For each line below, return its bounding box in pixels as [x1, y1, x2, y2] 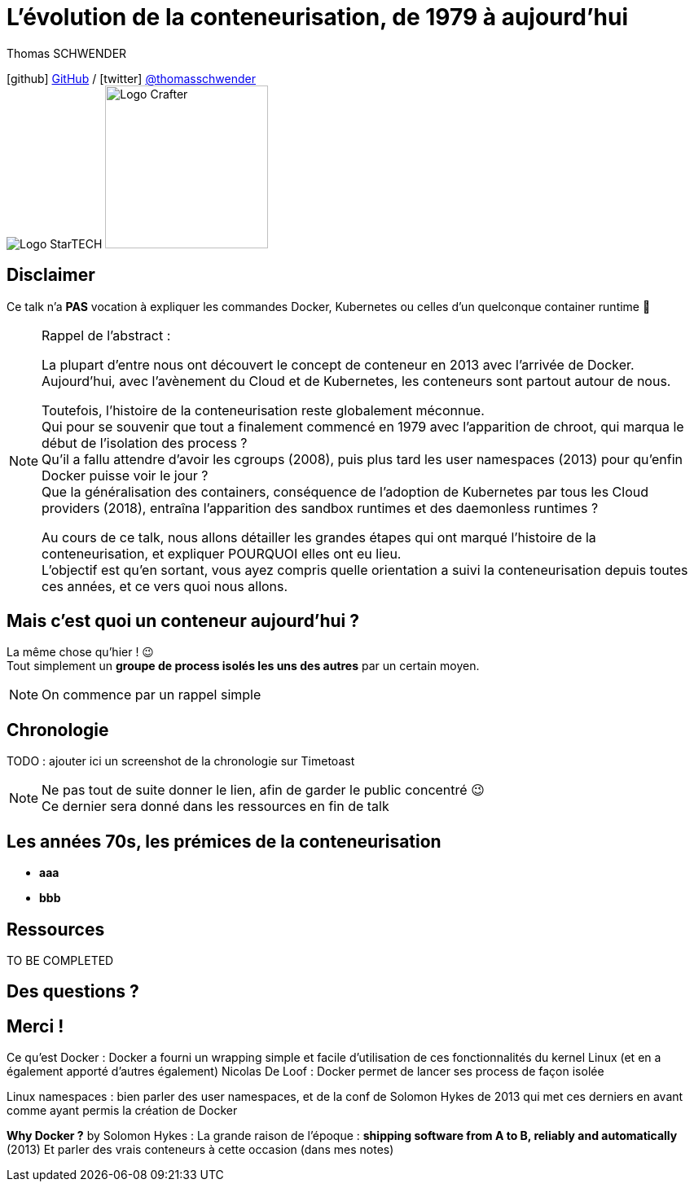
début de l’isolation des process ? [42, 434, 248, 451]
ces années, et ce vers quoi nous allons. [42, 577, 288, 594]
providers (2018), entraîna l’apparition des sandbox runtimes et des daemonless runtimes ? [42, 499, 599, 516]
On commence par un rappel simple [42, 686, 261, 704]
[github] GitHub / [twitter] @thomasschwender [7, 71, 256, 85]
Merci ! [7, 1015, 64, 1037]
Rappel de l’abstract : [42, 327, 171, 344]
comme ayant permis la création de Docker [7, 1103, 238, 1118]
